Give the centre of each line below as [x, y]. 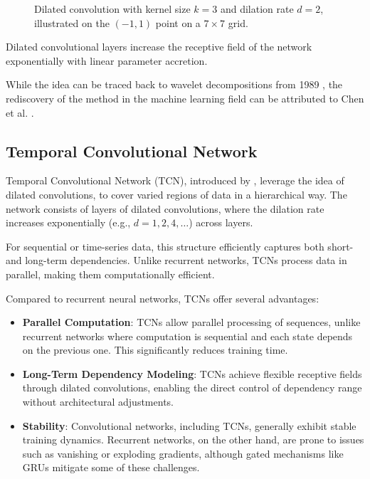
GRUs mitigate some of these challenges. [111, 467]
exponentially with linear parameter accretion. [107, 60]
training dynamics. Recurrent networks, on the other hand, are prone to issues [193, 439]
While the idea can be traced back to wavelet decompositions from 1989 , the [174, 84]
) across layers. [221, 222]
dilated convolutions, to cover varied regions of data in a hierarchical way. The [176, 194]
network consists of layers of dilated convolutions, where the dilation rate [165, 208]
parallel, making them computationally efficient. [110, 274]
